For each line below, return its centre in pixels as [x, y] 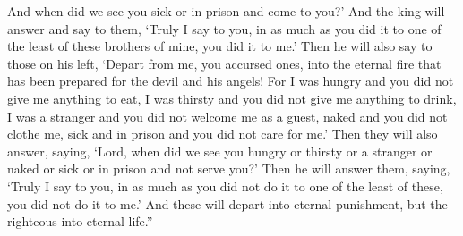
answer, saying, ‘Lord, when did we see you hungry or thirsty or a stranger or [220, 151]
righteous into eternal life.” [80, 221]
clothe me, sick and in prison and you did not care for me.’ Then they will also [223, 134]
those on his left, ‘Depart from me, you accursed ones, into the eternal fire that [224, 63]
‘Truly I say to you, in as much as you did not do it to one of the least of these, [225, 185]
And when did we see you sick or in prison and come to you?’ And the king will [226, 11]
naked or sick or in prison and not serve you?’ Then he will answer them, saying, [229, 169]
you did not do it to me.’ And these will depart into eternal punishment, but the [227, 203]
